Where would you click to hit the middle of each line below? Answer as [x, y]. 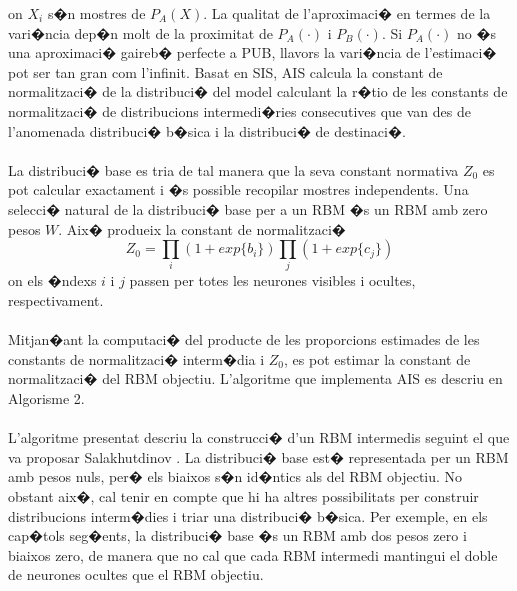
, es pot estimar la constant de [377, 358]
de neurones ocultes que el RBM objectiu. [136, 574]
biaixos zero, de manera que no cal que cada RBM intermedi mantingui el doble [253, 554]
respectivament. [56, 300]
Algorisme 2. [46, 398]
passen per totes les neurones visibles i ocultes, [272, 280]
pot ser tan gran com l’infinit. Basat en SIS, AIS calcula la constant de [225, 71]
